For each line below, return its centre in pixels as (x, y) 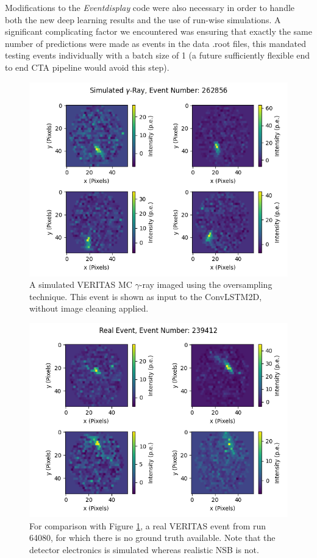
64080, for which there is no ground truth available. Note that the (152, 538)
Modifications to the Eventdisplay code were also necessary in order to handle (150, 7)
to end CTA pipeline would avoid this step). (87, 67)
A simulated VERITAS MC (81, 284)
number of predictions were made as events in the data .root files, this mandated (156, 43)
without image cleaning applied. (89, 308)
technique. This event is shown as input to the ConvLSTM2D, (146, 296)
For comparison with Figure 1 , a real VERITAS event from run (148, 525)
